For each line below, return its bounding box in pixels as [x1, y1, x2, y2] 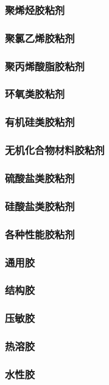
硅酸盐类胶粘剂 [5, 198, 75, 213]
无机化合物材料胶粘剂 [5, 142, 105, 158]
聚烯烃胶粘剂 [5, 2, 65, 17]
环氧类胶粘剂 [5, 86, 65, 101]
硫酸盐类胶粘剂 [5, 170, 75, 185]
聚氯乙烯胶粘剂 [5, 30, 75, 45]
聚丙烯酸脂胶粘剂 [5, 58, 85, 73]
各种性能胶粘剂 [5, 226, 75, 241]
